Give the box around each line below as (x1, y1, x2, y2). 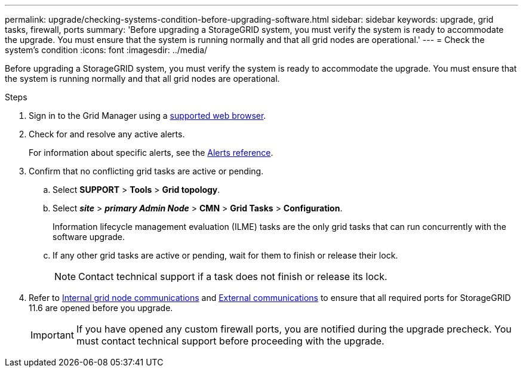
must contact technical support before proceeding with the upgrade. (76, 335, 384, 347)
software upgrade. (53, 232, 125, 242)
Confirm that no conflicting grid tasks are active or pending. (29, 166, 264, 176)
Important (30, 329, 74, 341)
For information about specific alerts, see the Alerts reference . (29, 147, 273, 158)
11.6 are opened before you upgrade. (29, 303, 173, 313)
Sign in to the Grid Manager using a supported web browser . (29, 110, 266, 121)
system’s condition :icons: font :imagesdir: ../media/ (5, 45, 208, 55)
